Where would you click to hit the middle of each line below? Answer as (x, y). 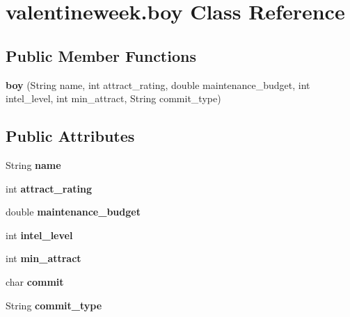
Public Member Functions (101, 55)
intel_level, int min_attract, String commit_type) (113, 98)
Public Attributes (70, 136)
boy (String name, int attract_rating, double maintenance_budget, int (158, 84)
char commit (35, 281)
